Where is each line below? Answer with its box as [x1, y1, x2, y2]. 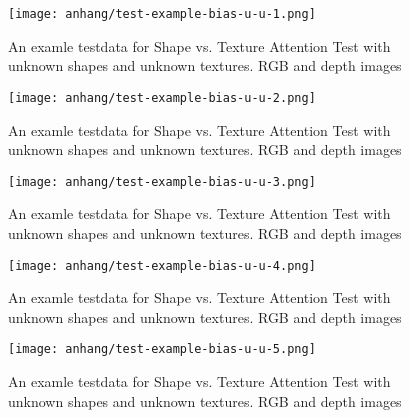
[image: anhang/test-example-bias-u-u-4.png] [8, 258, 316, 273]
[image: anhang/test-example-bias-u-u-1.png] [8, 7, 316, 21]
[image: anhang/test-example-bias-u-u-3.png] [8, 174, 316, 189]
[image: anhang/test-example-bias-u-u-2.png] [8, 90, 316, 105]
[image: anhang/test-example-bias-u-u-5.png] [8, 342, 316, 357]
